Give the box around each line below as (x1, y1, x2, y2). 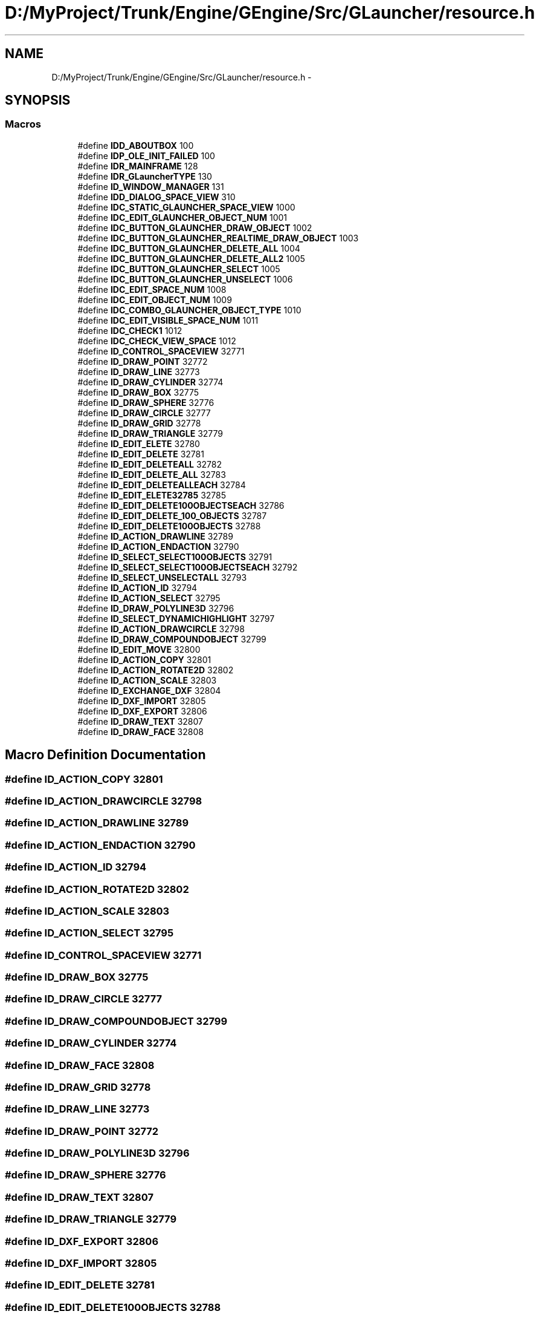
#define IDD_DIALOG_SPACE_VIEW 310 (77, 191, 236, 202)
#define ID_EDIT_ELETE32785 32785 (77, 489, 227, 500)
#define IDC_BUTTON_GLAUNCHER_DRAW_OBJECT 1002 (77, 222, 312, 233)
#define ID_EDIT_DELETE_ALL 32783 (77, 469, 226, 480)
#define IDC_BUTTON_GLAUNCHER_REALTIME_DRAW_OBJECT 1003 (77, 232, 359, 243)
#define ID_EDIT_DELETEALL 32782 (77, 459, 222, 469)
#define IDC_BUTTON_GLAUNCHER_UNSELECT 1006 (77, 273, 293, 284)
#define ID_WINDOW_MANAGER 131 (77, 181, 224, 192)
